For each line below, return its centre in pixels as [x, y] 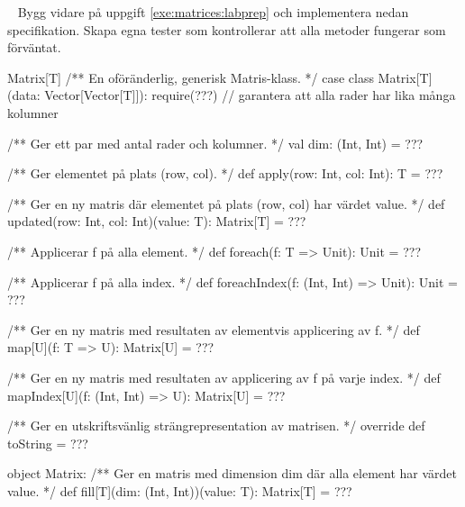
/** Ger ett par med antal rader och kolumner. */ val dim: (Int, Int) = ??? [215, 143]
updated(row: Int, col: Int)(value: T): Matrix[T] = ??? [157, 221]
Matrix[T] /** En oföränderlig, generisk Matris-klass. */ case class [191, 77]
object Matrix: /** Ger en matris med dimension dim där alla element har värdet [232, 473]
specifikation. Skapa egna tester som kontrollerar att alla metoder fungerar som [227, 29]
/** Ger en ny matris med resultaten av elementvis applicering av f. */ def [214, 329]
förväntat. [34, 47]
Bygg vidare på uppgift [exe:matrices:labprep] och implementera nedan [213, 12]
